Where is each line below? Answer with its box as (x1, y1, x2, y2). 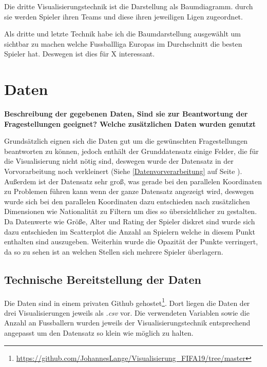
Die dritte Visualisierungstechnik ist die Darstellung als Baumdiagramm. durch (4, 1, 253, 11)
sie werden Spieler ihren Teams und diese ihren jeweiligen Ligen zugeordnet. (4, 11, 243, 22)
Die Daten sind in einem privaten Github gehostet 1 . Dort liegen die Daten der (4, 296, 250, 308)
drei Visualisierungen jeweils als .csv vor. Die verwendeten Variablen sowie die (4, 307, 250, 318)
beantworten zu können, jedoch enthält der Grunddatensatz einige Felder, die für (4, 145, 259, 156)
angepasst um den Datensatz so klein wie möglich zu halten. (4, 327, 194, 338)
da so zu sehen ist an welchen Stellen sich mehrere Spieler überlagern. (4, 246, 223, 257)
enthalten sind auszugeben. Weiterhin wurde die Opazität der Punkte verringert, (4, 236, 258, 247)
